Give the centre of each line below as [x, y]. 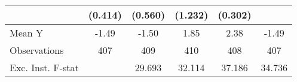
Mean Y [27, 33]
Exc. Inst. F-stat [44, 67]
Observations [37, 50]
